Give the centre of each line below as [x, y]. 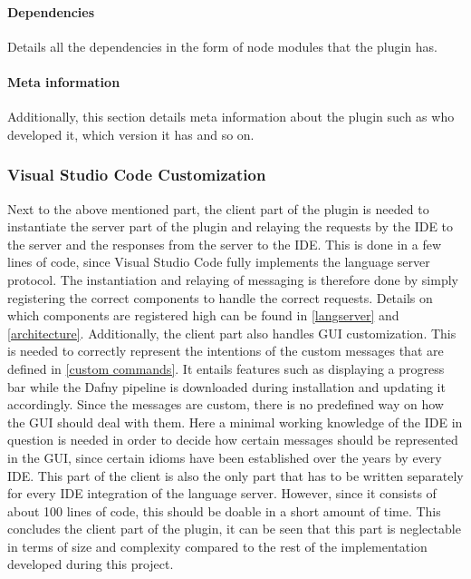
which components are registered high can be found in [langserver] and [203, 315]
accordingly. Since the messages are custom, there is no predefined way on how [226, 404]
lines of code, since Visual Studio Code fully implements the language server [219, 262]
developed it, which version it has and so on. [131, 134]
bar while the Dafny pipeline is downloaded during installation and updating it [226, 386]
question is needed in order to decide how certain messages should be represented [233, 440]
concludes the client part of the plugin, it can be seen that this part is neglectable [234, 529]
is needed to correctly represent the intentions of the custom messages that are [226, 351]
